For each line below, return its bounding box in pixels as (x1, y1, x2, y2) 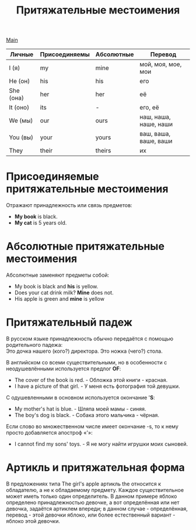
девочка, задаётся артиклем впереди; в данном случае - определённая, (6, 505, 188, 512)
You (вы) (9, 133, 34, 142)
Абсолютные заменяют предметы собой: (6, 271, 110, 278)
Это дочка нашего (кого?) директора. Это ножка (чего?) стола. (6, 347, 163, 355)
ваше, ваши (139, 137, 173, 145)
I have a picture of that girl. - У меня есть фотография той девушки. (14, 383, 180, 390)
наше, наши (139, 121, 173, 129)
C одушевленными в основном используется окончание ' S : (6, 394, 155, 401)
